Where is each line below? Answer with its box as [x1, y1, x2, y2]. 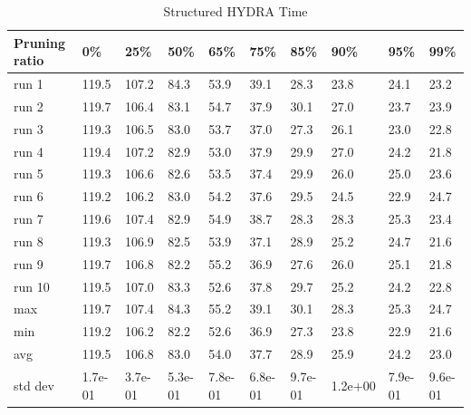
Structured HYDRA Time [163, 2, 308, 20]
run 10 [14, 276, 50, 295]
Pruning [14, 33, 65, 52]
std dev [14, 375, 54, 394]
